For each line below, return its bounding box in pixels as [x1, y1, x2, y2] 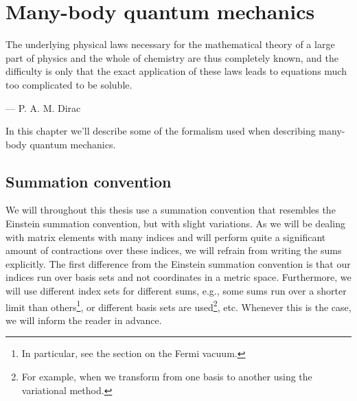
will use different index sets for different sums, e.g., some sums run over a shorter [5, 284, 347, 298]
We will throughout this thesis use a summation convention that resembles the [5, 203, 336, 217]
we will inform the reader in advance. [5, 312, 162, 327]
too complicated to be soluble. [5, 77, 133, 91]
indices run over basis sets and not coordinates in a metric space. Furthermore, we [5, 270, 352, 284]
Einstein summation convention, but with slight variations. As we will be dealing [5, 216, 345, 231]
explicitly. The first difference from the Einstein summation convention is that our [5, 256, 351, 271]
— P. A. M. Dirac [5, 100, 81, 115]
